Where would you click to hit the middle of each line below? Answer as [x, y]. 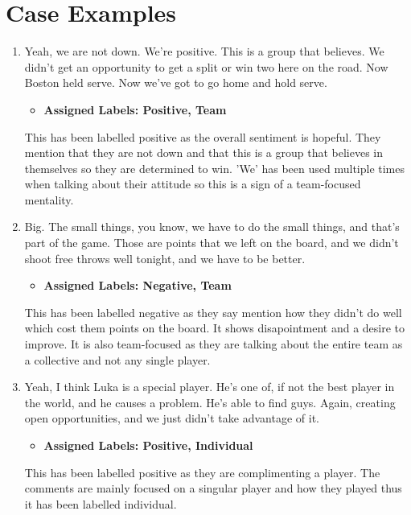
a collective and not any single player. [117, 359]
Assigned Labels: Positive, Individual [148, 445]
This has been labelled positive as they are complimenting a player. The [202, 472]
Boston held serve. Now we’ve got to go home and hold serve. [176, 82]
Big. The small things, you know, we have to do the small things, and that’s [212, 227]
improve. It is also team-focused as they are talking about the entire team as [214, 344]
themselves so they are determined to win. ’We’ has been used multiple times [215, 168]
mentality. [49, 199]
